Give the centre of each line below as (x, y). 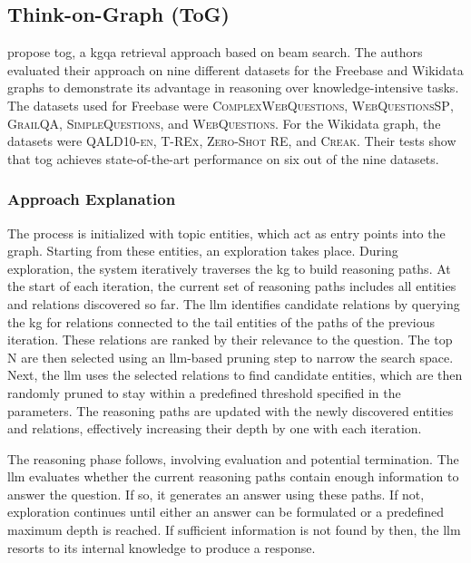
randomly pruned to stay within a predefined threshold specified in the (204, 392)
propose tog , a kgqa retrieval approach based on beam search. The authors (215, 52)
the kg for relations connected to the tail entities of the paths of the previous (221, 321)
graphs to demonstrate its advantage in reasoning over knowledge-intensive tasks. (233, 87)
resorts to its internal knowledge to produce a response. (162, 547)
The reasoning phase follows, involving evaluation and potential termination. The (233, 458)
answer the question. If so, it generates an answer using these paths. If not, (216, 494)
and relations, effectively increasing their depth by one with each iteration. (215, 428)
